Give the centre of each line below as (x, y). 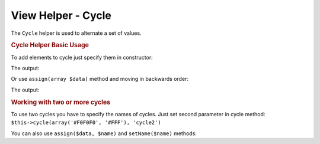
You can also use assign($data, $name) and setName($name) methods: (104, 133)
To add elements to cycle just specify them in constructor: (82, 57)
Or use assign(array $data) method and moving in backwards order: (100, 79)
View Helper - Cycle (61, 15)
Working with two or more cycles (61, 102)
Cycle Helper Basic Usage (50, 45)
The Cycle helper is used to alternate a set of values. (76, 33)
